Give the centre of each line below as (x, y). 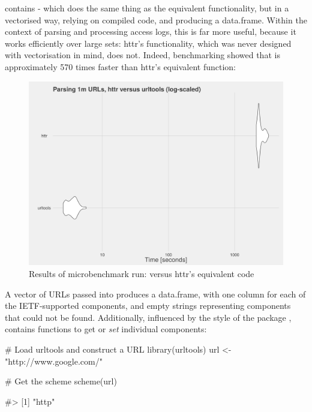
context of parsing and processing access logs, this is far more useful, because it (151, 31)
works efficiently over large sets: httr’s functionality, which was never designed (148, 43)
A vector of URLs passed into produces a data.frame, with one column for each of (155, 294)
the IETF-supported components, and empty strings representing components (148, 306)
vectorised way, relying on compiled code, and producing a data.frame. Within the (156, 19)
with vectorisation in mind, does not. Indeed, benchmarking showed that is (142, 55)
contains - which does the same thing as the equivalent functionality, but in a (147, 8)
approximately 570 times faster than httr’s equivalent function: (120, 66)
